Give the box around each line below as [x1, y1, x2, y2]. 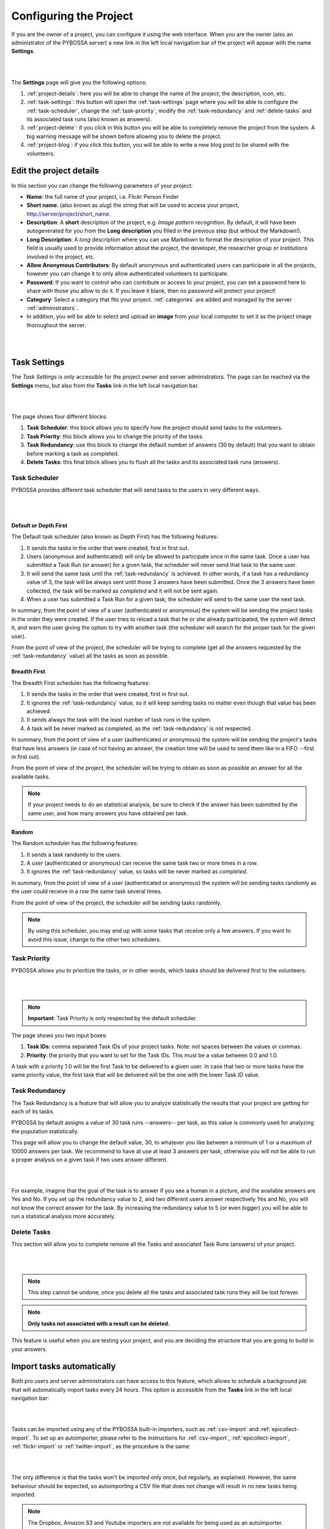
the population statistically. [11, 1127, 79, 1135]
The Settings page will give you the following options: [11, 78, 147, 86]
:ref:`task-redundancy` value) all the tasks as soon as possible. [11, 652, 169, 660]
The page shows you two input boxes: [11, 1031, 108, 1039]
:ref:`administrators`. [26, 305, 78, 311]
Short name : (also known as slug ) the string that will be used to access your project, [26, 202, 240, 209]
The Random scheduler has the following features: [11, 840, 139, 847]
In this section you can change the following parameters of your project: [11, 182, 193, 189]
